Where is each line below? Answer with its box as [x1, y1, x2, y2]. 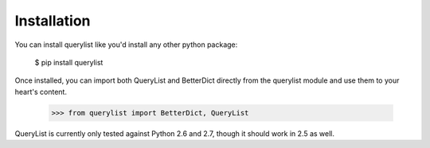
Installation [14, 12, 91, 29]
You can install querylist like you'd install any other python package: [14, 40, 238, 49]
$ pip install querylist [34, 57, 104, 67]
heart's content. [14, 87, 68, 96]
